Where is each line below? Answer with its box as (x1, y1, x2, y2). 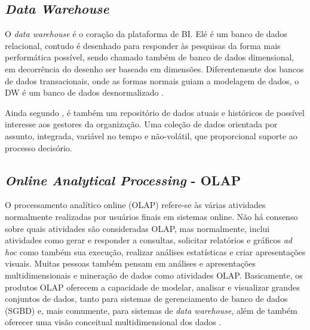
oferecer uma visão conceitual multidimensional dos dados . (5, 316, 222, 328)
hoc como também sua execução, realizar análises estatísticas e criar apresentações (5, 245, 306, 258)
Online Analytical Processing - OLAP (5, 170, 241, 189)
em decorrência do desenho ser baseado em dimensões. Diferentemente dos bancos (5, 62, 304, 75)
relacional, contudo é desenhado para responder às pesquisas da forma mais (5, 39, 281, 51)
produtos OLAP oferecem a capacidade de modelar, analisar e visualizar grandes (5, 280, 300, 293)
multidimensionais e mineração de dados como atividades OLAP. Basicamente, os (5, 268, 303, 281)
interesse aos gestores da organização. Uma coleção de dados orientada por (5, 118, 278, 130)
